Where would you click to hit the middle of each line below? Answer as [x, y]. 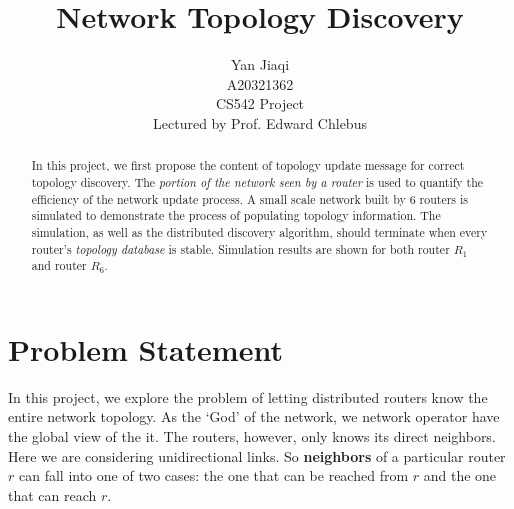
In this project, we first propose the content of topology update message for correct [248, 165]
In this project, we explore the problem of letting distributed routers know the [248, 396]
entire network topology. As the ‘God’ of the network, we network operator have [254, 416]
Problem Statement [145, 348]
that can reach [52, 494]
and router [59, 265]
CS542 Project [260, 103]
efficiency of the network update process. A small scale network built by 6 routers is [249, 198]
